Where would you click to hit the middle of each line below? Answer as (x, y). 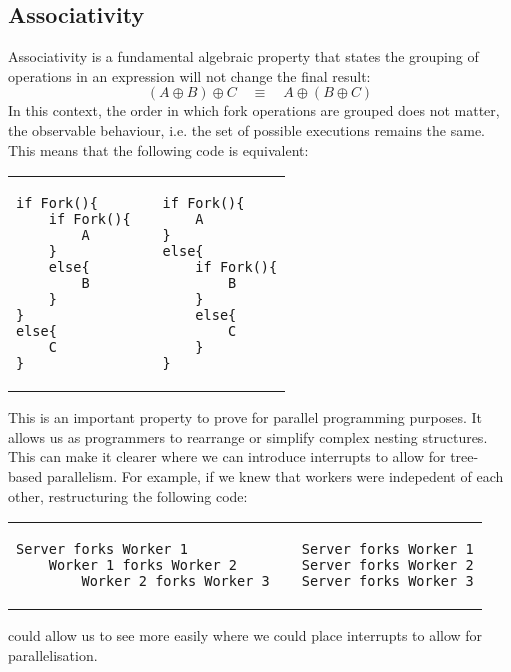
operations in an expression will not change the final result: (189, 75)
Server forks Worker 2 (387, 565)
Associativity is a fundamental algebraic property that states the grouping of (243, 56)
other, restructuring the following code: (128, 495)
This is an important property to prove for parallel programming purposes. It (245, 417)
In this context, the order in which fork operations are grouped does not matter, (254, 110)
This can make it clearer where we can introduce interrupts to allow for (227, 456)
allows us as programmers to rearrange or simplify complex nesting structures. (248, 436)
